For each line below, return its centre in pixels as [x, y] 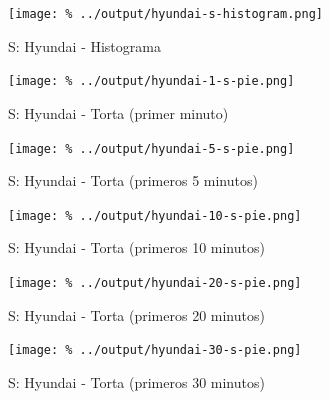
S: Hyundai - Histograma [84, 45]
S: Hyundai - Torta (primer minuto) [118, 112]
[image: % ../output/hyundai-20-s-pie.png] [155, 283]
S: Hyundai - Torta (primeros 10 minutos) [136, 247]
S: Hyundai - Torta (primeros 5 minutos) [133, 180]
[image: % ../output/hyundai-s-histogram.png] [165, 14]
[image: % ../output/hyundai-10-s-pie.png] [155, 215]
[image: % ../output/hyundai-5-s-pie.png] [151, 148]
